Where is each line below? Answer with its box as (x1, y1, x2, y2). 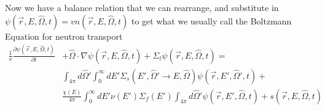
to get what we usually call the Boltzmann (131, 14, 292, 27)
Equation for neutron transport (5, 29, 123, 42)
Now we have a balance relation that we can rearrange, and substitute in (5, 1, 279, 13)
